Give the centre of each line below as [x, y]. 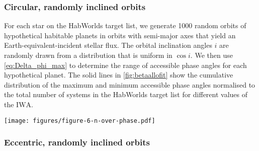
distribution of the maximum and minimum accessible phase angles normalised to [130, 84]
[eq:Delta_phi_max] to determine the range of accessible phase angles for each [125, 65]
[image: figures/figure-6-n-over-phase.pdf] [80, 121]
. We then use [211, 55]
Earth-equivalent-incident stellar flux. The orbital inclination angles [108, 45]
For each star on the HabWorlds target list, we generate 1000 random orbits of [125, 25]
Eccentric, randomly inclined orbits [77, 142]
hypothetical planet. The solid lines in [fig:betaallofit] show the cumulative [119, 75]
